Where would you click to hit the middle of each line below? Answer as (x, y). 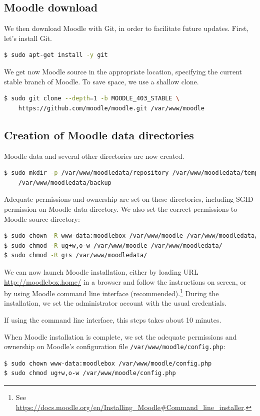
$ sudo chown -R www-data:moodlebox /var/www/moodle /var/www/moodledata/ (131, 236)
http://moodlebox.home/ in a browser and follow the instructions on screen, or (125, 281)
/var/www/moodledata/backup (65, 183)
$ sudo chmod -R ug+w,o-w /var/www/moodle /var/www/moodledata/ (113, 245)
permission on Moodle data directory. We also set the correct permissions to (121, 208)
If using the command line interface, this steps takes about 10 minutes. (113, 319)
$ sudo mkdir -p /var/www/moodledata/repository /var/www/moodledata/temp (131, 173)
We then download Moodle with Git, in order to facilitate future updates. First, (126, 28)
